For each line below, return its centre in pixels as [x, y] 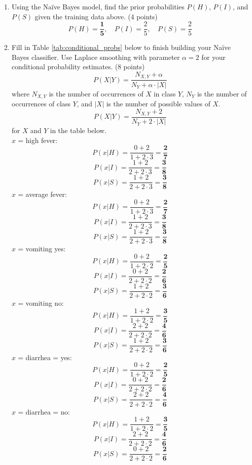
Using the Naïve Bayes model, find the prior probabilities [98, 6]
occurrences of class [41, 103]
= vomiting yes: [42, 249]
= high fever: [38, 140]
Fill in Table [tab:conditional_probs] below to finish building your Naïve [121, 47]
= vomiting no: [41, 302]
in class [165, 93]
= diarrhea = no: [44, 411]
